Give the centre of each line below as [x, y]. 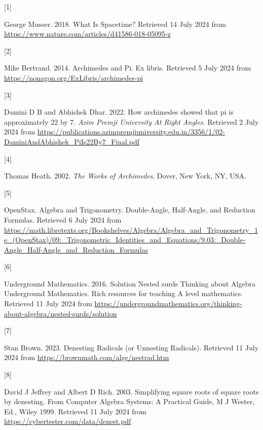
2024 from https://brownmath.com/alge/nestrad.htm [87, 357]
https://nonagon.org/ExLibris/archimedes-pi [74, 77]
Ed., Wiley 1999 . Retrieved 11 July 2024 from [75, 411]
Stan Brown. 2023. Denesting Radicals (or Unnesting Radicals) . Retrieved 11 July [131, 347]
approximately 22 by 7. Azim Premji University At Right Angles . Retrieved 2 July [131, 121]
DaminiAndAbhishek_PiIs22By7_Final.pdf [72, 141]
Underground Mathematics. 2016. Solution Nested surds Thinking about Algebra [130, 283]
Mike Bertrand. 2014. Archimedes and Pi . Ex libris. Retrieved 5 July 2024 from [128, 68]
